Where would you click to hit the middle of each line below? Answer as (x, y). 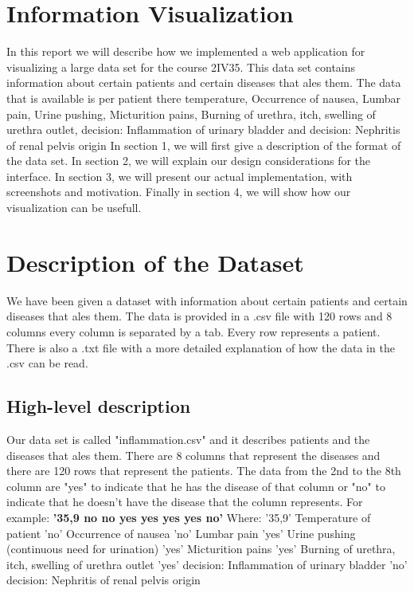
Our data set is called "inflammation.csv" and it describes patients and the (188, 439)
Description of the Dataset (155, 262)
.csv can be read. (47, 363)
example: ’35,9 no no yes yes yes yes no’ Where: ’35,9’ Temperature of (189, 517)
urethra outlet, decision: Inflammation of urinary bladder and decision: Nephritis (203, 130)
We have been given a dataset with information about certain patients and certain (207, 300)
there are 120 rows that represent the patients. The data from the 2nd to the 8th (204, 471)
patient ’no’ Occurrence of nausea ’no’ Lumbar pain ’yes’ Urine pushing (181, 533)
